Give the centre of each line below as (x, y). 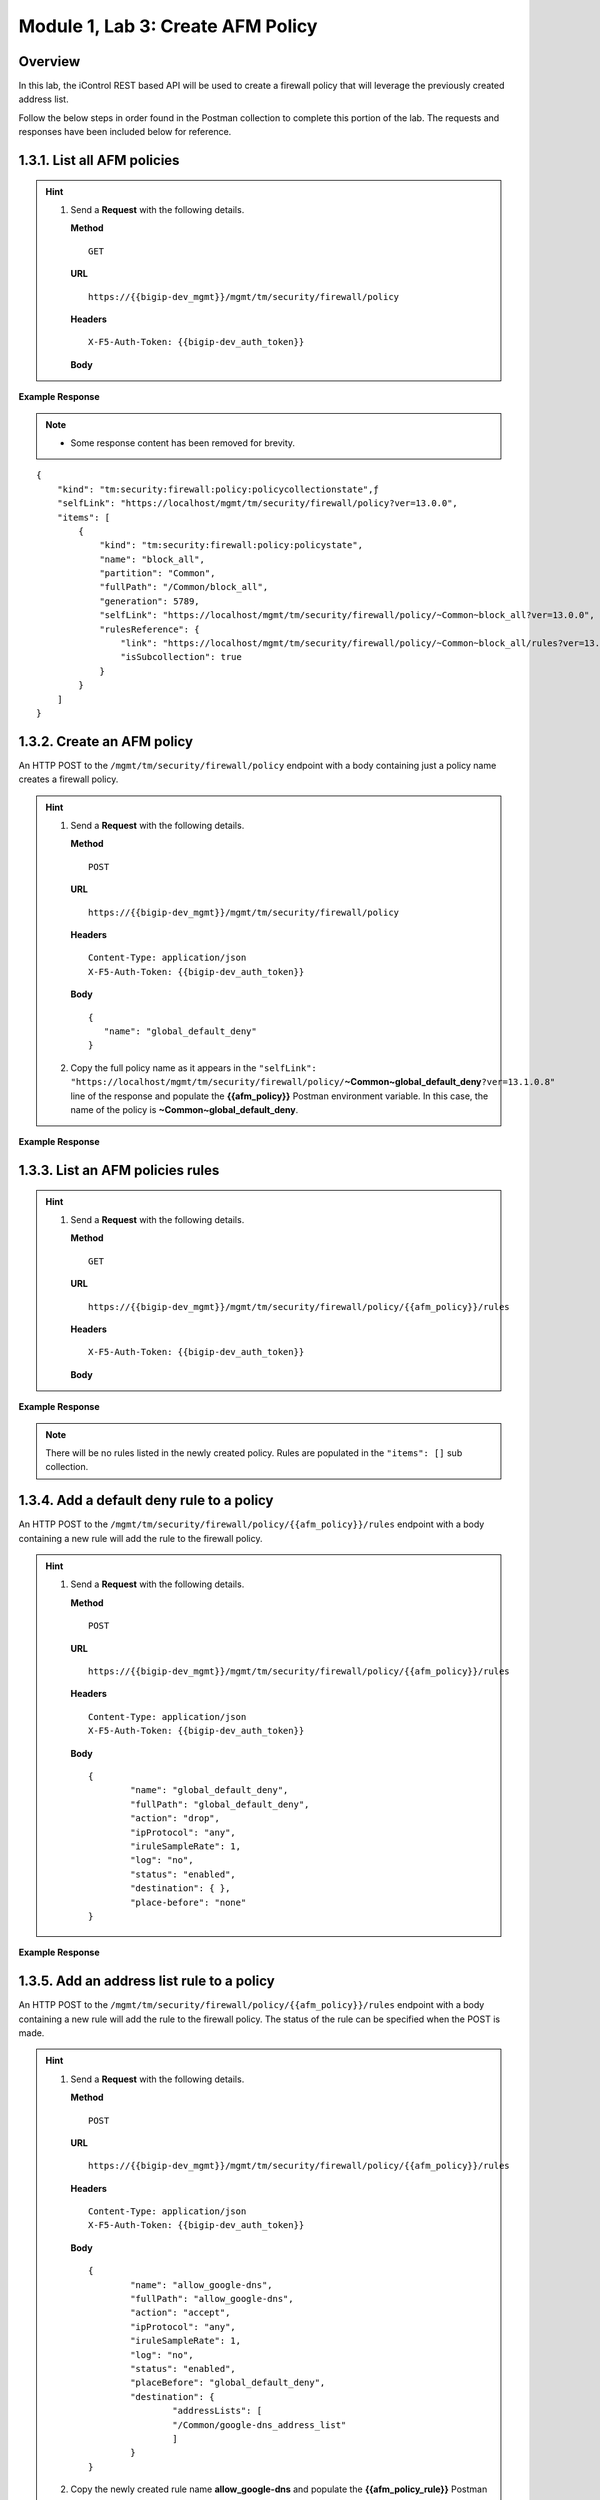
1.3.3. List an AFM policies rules (119, 1170)
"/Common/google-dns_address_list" (259, 2424)
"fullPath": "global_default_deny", (220, 1804)
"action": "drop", (175, 1818)
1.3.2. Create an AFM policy (106, 741)
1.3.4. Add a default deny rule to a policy (146, 1500)
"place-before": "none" (188, 1902)
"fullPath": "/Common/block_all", (184, 587)
